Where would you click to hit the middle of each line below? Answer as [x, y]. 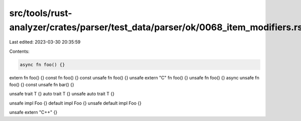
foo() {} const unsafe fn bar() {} [42, 85]
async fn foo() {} [42, 65]
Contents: [19, 51]
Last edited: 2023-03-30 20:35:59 [45, 42]
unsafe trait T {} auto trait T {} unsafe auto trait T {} [62, 94]
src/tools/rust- [41, 13]
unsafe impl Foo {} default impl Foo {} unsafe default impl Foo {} [75, 103]
